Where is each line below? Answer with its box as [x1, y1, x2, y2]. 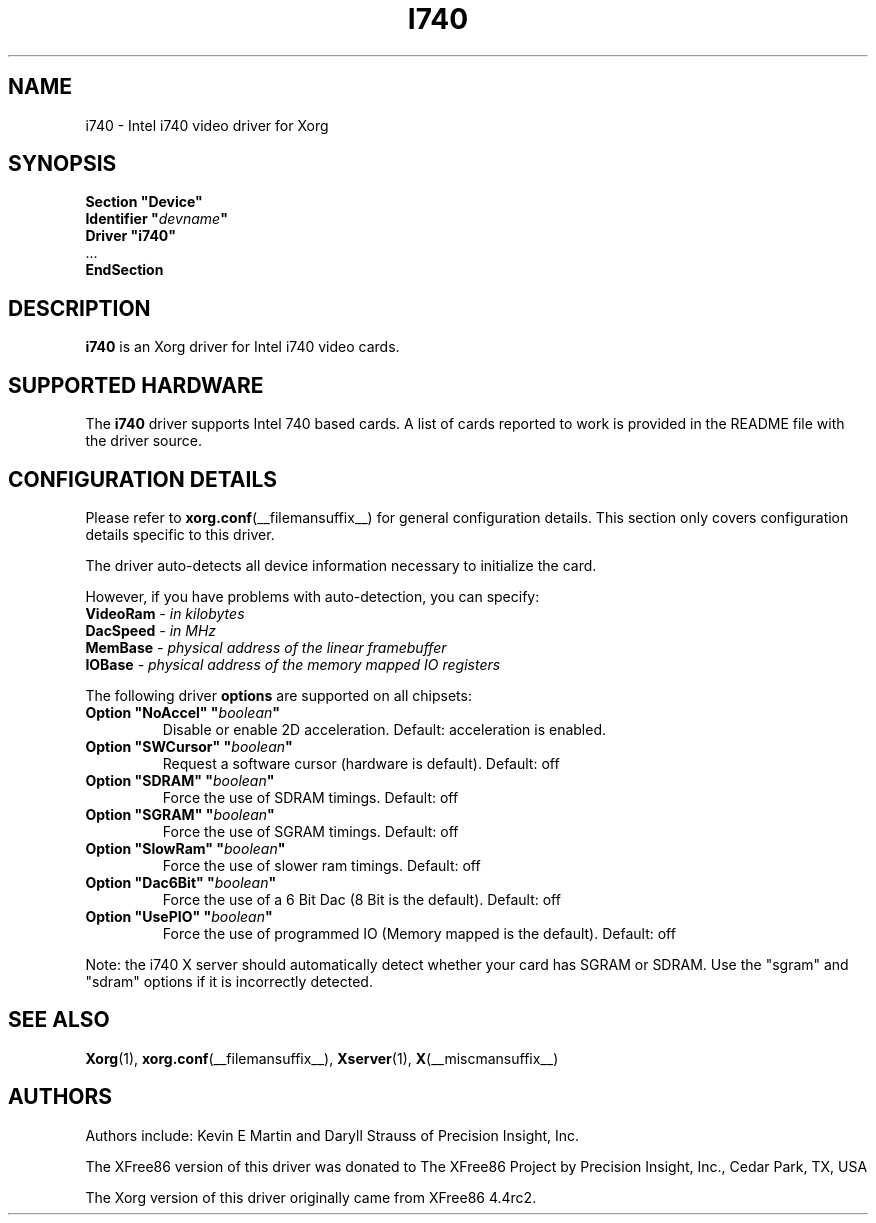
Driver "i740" [85, 227, 177, 245]
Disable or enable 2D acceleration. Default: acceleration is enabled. [162, 720, 606, 738]
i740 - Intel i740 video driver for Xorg [85, 116, 329, 134]
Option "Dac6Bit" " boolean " [85, 873, 277, 891]
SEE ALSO [8, 1007, 110, 1033]
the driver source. [85, 432, 202, 450]
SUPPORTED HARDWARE [8, 372, 264, 398]
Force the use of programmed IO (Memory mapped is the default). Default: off [162, 924, 676, 942]
